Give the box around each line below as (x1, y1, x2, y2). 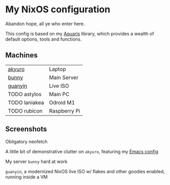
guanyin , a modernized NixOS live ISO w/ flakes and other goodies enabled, (5, 168, 165, 174)
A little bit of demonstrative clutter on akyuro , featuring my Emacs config (5, 148, 158, 155)
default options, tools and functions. (5, 36, 82, 42)
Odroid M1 (49, 99, 75, 106)
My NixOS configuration (5, 4, 110, 15)
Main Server (49, 73, 79, 81)
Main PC (49, 90, 70, 98)
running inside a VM (5, 174, 48, 180)
